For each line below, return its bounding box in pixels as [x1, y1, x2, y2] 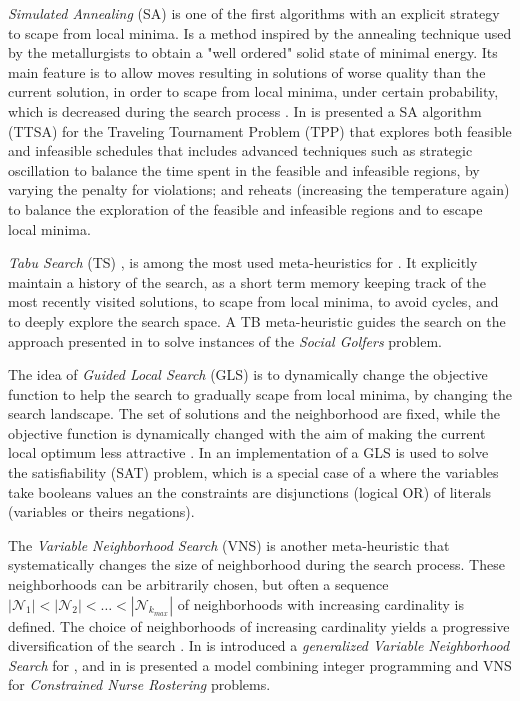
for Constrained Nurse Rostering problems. [8, 674, 271, 695]
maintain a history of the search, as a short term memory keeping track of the [8, 271, 487, 292]
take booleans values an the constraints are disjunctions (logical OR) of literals [8, 481, 492, 502]
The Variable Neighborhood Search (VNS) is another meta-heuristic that [8, 534, 450, 555]
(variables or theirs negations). [8, 501, 195, 522]
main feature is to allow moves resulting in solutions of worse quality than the [8, 61, 486, 82]
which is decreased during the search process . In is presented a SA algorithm [8, 100, 482, 121]
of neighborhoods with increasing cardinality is [177, 593, 464, 614]
